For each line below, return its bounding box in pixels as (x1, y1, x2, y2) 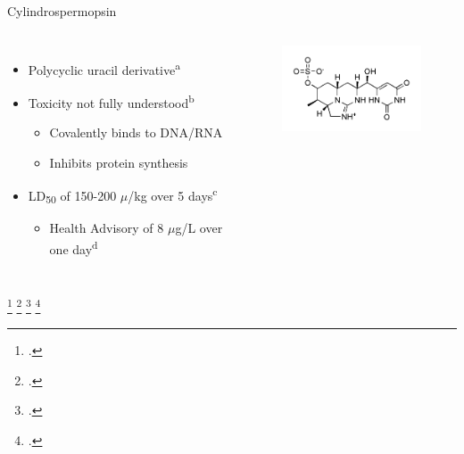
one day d (49, 236, 98, 258)
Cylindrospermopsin (7, 2, 117, 20)
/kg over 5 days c (128, 184, 218, 204)
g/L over (175, 219, 223, 237)
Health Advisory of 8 (49, 219, 164, 237)
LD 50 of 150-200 (28, 186, 117, 207)
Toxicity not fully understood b (28, 90, 195, 111)
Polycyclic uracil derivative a (28, 57, 181, 78)
